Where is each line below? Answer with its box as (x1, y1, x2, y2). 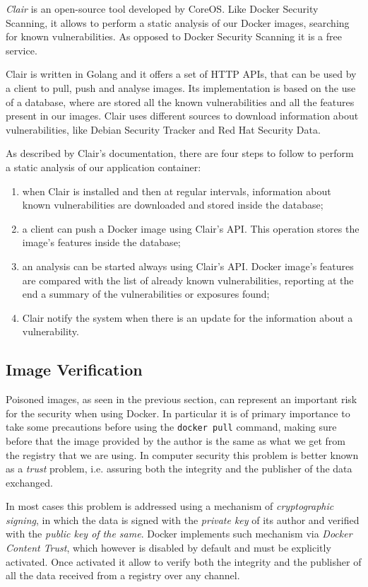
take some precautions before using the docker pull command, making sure (6, 419, 337, 434)
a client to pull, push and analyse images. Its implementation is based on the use (6, 80, 356, 95)
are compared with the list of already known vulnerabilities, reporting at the (22, 272, 354, 287)
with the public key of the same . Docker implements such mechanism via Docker (6, 526, 352, 541)
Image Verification (6, 359, 143, 380)
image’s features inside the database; (22, 235, 181, 250)
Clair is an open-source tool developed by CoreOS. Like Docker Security (6, 1, 319, 16)
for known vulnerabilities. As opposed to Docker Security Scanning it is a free (6, 29, 342, 44)
